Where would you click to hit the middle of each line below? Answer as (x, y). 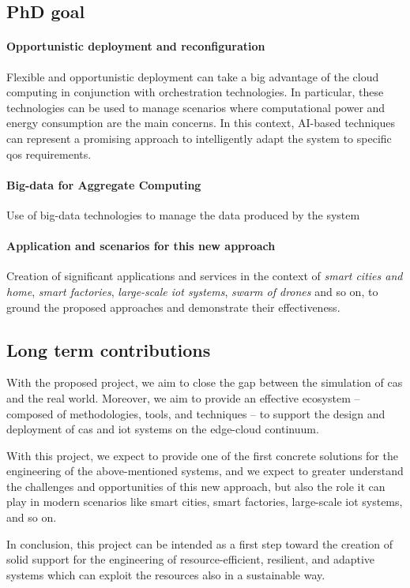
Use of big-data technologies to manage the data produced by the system (183, 214)
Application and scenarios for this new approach (141, 246)
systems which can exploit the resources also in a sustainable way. (166, 574)
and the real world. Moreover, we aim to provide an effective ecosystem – (183, 397)
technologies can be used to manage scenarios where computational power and (196, 107)
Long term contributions (109, 349)
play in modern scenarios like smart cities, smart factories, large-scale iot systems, (205, 502)
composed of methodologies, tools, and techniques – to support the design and (196, 413)
